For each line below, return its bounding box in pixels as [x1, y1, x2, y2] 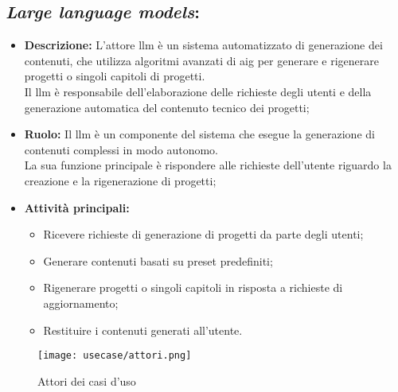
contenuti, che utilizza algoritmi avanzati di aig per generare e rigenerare [24, 52, 379, 68]
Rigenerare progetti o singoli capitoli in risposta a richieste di [43, 279, 343, 296]
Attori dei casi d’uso [37, 372, 136, 389]
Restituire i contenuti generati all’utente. [43, 321, 243, 338]
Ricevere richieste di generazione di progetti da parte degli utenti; [43, 226, 364, 243]
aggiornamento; [43, 294, 119, 311]
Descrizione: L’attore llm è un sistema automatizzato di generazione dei [24, 37, 383, 53]
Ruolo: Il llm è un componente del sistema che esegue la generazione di [24, 126, 375, 142]
